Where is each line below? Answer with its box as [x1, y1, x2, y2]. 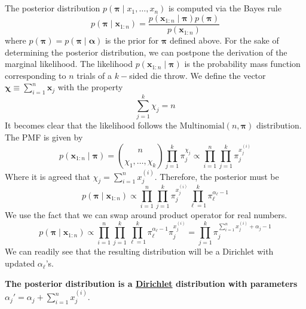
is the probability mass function [184, 57, 301, 70]
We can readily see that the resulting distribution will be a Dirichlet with [5, 245, 274, 258]
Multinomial [179, 122, 225, 131]
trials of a [76, 69, 112, 81]
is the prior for [105, 34, 159, 47]
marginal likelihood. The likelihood [5, 57, 133, 70]
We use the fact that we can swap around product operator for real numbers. [5, 209, 287, 221]
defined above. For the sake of [170, 34, 279, 47]
